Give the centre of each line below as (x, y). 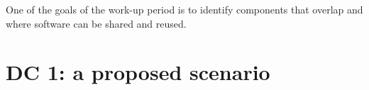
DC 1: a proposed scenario (138, 72)
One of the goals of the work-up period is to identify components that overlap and (184, 9)
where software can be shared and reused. (96, 23)
